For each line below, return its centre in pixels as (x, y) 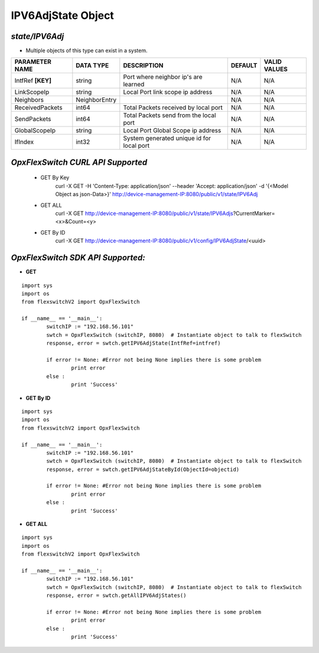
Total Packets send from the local (170, 115)
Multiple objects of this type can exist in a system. (87, 51)
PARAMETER (33, 62)
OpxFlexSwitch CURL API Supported (79, 162)
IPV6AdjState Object (63, 15)
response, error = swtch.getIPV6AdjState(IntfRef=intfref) (134, 343)
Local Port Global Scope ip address (172, 131)
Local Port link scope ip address (168, 92)
